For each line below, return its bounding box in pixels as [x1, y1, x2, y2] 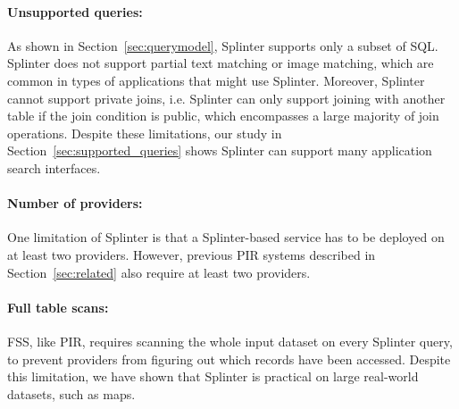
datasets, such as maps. [7, 384, 136, 403]
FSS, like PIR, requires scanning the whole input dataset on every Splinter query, [7, 331, 453, 350]
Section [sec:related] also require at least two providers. [7, 263, 311, 281]
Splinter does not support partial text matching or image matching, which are [7, 54, 434, 72]
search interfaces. [7, 158, 101, 177]
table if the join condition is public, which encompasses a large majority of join [7, 106, 439, 125]
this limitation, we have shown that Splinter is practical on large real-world [7, 367, 419, 386]
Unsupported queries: [7, 2, 143, 21]
